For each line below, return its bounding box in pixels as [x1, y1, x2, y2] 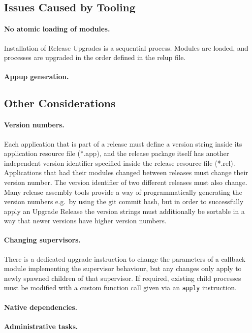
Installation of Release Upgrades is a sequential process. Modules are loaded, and [4, 42, 249, 53]
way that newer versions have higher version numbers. [4, 215, 167, 226]
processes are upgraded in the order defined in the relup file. [4, 52, 186, 62]
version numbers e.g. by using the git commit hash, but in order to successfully [4, 196, 244, 207]
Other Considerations [4, 95, 116, 111]
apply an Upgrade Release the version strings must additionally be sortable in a [4, 206, 245, 216]
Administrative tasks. [4, 321, 78, 331]
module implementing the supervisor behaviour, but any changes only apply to [4, 263, 242, 273]
